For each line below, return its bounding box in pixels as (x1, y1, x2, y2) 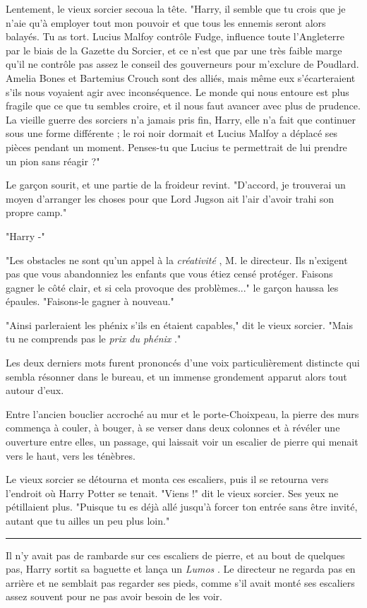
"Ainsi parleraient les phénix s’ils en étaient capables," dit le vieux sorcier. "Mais (6, 317, 353, 332)
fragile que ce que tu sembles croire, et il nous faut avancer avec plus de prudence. (6, 98, 361, 113)
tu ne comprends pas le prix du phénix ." (6, 331, 181, 346)
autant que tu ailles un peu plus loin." (6, 513, 170, 527)
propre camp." (6, 205, 67, 220)
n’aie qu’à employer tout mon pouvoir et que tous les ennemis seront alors (6, 15, 326, 30)
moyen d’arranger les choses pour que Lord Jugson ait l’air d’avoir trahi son (6, 191, 335, 205)
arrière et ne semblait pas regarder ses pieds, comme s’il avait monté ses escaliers (6, 575, 355, 590)
